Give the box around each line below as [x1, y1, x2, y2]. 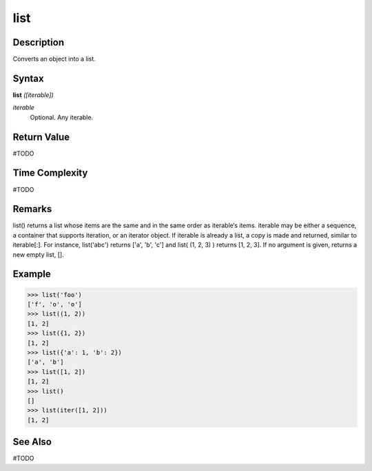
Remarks [12, 203, 52, 215]
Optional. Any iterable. [30, 113, 93, 121]
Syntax [12, 72, 44, 84]
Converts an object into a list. [12, 55, 96, 63]
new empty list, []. [12, 250, 65, 258]
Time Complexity [12, 167, 88, 179]
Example [12, 269, 51, 280]
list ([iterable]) [12, 90, 54, 99]
